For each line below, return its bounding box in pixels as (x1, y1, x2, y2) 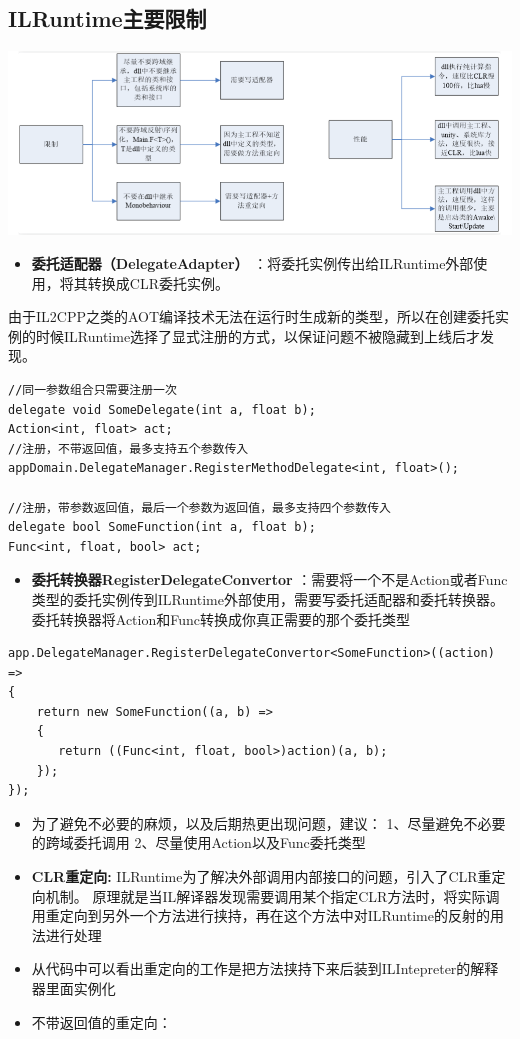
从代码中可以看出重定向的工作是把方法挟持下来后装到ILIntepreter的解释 (31, 958, 499, 979)
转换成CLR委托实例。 (87, 272, 229, 293)
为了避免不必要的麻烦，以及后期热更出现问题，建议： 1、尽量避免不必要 (31, 812, 506, 833)
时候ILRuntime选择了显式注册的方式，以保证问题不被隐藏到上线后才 (35, 325, 481, 346)
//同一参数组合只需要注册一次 (8, 382, 177, 397)
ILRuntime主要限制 (8, 3, 207, 34)
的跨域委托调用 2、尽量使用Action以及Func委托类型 (31, 832, 366, 853)
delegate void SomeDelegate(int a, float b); (8, 402, 316, 417)
